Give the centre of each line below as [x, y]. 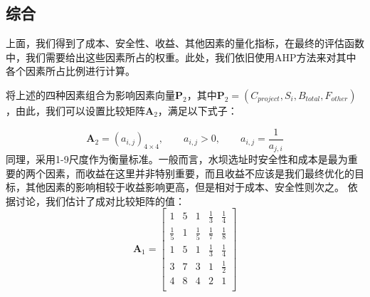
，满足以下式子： [197, 110]
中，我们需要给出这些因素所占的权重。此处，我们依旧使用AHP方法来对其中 [181, 57]
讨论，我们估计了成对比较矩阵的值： [100, 200]
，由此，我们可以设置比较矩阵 [75, 110]
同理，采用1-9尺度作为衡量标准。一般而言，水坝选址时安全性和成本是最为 [177, 159]
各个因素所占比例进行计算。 [70, 71]
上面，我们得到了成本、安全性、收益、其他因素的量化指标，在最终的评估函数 [185, 43]
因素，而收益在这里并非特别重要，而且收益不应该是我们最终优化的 [200, 173]
